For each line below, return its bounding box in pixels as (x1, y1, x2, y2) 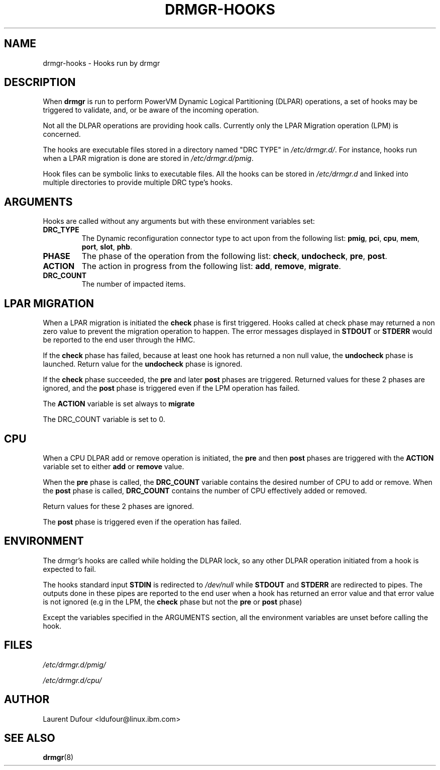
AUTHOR (4, 693, 50, 706)
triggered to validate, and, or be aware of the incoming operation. (43, 106, 259, 115)
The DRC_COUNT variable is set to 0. (43, 415, 165, 424)
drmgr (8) (43, 753, 74, 762)
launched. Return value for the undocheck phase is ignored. (43, 360, 243, 369)
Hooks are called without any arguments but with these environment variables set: (43, 217, 315, 226)
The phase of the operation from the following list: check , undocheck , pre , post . (81, 251, 387, 262)
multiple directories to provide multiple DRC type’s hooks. (43, 178, 233, 187)
